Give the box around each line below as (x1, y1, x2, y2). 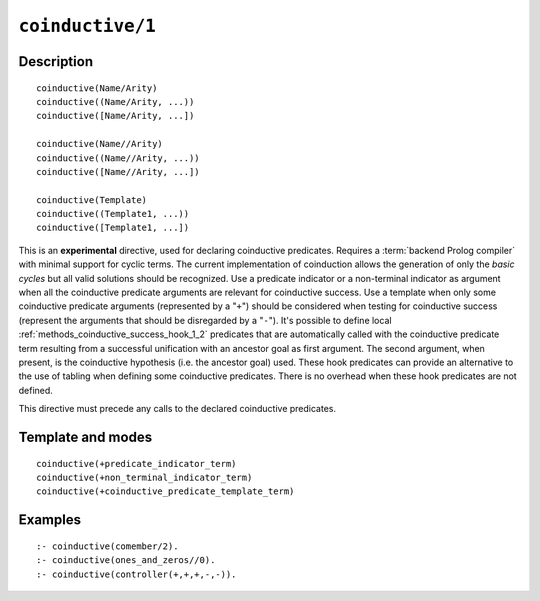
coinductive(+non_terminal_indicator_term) (36, 471, 253, 483)
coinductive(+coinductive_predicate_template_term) (36, 486, 295, 497)
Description (18, 53, 94, 70)
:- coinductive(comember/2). (36, 540, 179, 552)
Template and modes (18, 428, 153, 445)
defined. (18, 384, 54, 396)
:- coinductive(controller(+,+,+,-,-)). (36, 568, 237, 580)
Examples (18, 511, 82, 529)
